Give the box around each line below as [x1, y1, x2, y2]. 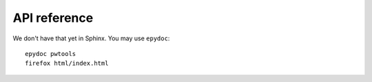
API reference [12, 10, 94, 25]
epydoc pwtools [25, 50, 76, 57]
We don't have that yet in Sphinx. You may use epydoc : [12, 34, 170, 42]
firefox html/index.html [25, 59, 109, 68]
